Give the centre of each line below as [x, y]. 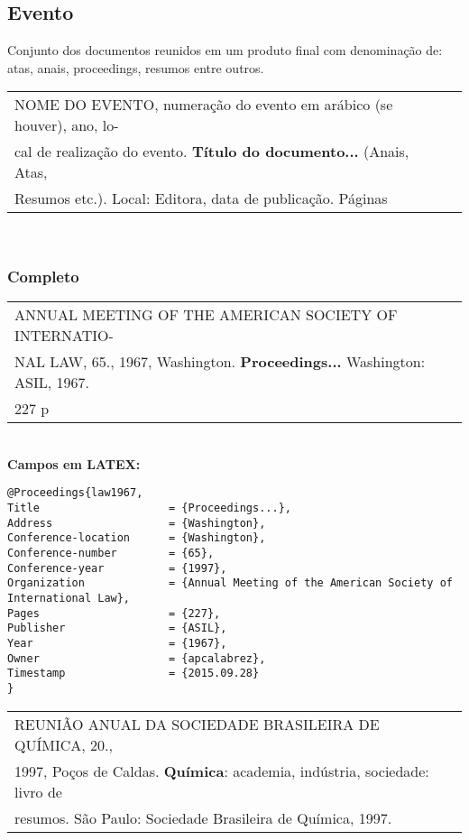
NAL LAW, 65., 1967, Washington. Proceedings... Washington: [220, 362]
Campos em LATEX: [74, 463]
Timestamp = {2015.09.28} [133, 674]
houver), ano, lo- [67, 125]
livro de [38, 791]
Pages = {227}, [114, 613]
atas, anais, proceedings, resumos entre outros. [136, 67]
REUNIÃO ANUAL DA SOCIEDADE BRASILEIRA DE [197, 724]
